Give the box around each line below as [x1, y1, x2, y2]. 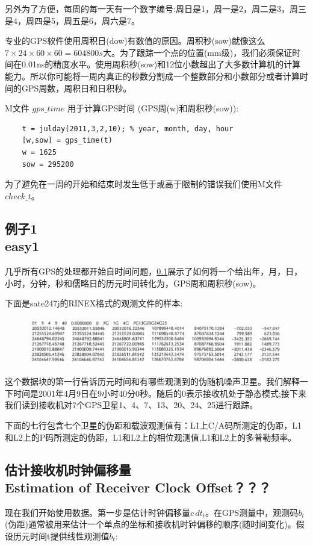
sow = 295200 [22, 160, 74, 169]
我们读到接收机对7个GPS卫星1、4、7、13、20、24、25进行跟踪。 [5, 399, 258, 411]
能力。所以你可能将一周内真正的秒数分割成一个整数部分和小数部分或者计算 [5, 69, 300, 82]
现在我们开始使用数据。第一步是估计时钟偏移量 [5, 506, 190, 518]
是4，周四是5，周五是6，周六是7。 [5, 14, 140, 26]
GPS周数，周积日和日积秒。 [21, 81, 132, 94]
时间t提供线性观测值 [29, 529, 110, 542]
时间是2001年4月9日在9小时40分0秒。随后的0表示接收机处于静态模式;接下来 [13, 386, 306, 399]
